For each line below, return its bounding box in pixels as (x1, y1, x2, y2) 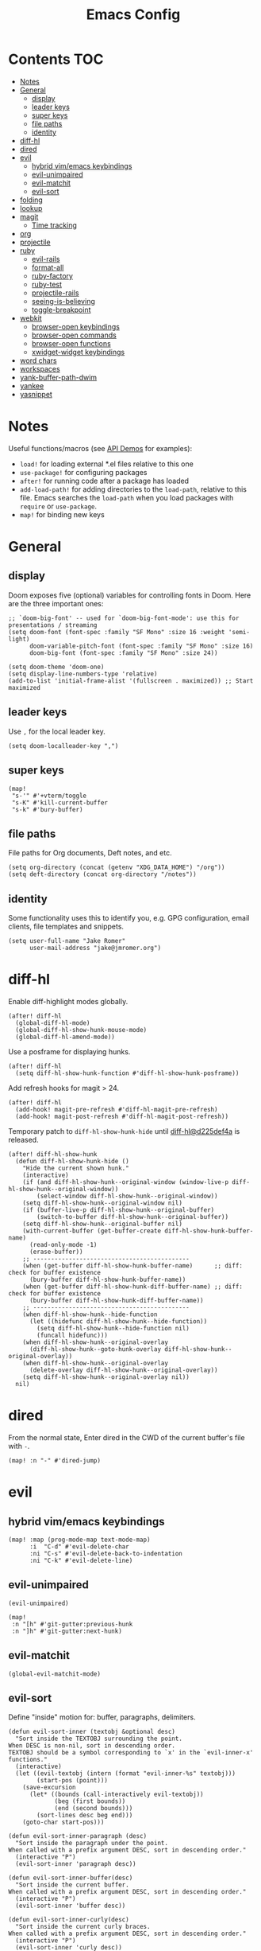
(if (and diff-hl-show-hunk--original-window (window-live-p (22, 1178, 228, 1186)
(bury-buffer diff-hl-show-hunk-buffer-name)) (29, 1275, 186, 1284)
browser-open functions (31, 338, 111, 348)
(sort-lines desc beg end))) (36, 1812, 133, 1820)
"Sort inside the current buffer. (15, 1881, 129, 1889)
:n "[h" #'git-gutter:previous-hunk (11, 1620, 133, 1628)
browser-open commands (31, 330, 117, 340)
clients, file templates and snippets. (8, 921, 125, 932)
